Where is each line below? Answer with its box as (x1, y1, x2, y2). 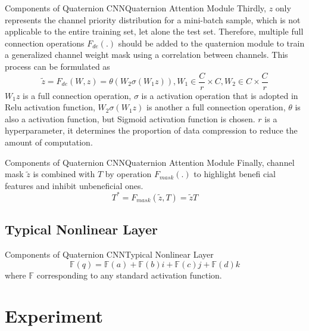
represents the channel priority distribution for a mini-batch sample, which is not (5, 13, 301, 26)
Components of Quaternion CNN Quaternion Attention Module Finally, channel (5, 156, 295, 168)
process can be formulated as (5, 60, 110, 72)
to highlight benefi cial (193, 168, 276, 180)
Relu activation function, (5, 101, 95, 113)
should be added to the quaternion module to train (118, 36, 305, 49)
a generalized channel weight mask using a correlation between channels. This (5, 48, 288, 61)
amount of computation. (5, 136, 93, 148)
